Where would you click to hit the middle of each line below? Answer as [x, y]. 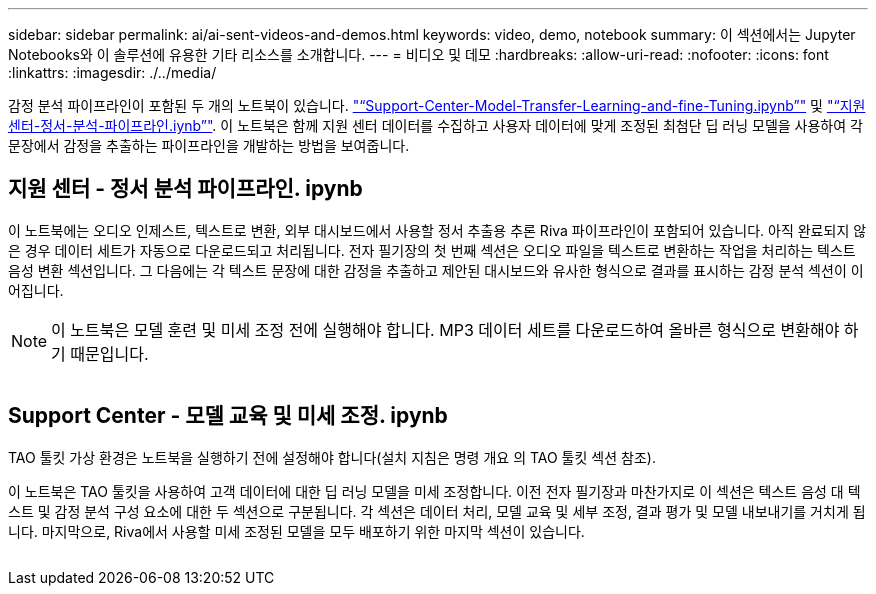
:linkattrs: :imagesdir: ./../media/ [112, 72]
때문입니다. [109, 353]
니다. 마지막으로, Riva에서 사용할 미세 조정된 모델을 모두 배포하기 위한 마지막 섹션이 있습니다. [296, 531]
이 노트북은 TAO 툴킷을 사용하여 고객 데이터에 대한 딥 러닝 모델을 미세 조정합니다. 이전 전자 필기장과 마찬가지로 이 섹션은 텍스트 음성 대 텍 [434, 491]
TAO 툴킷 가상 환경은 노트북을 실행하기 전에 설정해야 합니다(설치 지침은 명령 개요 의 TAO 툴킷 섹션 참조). [332, 457]
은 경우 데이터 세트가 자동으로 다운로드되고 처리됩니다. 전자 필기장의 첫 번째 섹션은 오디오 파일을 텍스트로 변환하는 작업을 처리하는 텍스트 [432, 250]
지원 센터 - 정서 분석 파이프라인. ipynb [185, 189]
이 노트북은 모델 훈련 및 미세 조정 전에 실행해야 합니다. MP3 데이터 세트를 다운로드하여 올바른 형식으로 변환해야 [445, 329]
